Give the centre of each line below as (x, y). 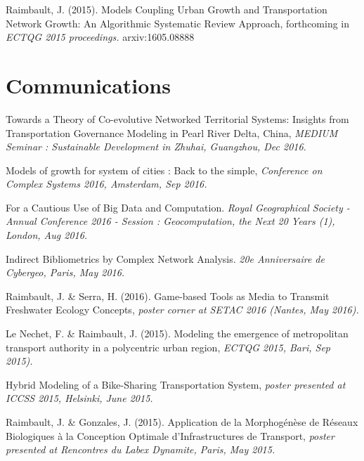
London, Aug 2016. (47, 235)
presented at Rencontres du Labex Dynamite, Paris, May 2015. (141, 449)
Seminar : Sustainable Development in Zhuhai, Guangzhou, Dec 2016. (156, 147)
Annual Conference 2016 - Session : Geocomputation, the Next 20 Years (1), (170, 221)
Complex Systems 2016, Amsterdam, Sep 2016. (106, 184)
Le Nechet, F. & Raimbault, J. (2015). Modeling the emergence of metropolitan (177, 333)
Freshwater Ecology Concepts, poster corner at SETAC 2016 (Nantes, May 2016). (182, 310)
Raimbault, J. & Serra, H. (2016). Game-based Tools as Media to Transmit (168, 296)
